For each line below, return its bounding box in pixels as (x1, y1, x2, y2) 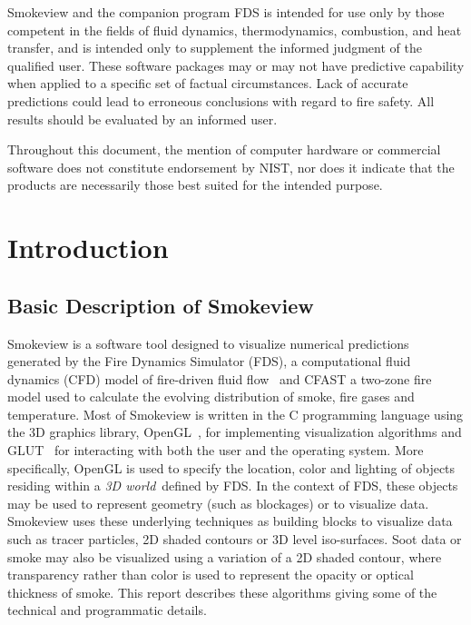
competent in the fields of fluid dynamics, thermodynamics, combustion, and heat (7, 20, 462, 39)
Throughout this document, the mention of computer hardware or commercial (7, 140, 441, 159)
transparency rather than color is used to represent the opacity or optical (7, 565, 414, 584)
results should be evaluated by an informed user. (7, 109, 278, 128)
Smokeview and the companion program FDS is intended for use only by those (7, 3, 445, 21)
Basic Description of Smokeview (7, 291, 314, 319)
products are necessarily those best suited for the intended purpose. (7, 175, 383, 194)
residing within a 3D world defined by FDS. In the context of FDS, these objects (7, 476, 458, 495)
